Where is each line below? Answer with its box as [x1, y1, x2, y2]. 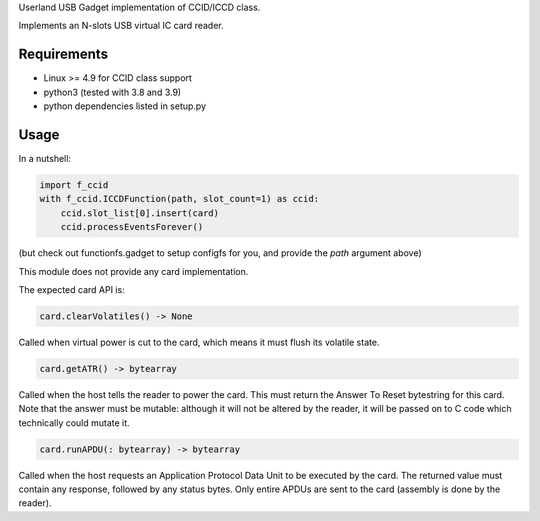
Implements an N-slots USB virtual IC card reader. [18, 20, 224, 32]
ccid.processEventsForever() [60, 221, 204, 233]
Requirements [18, 46, 109, 63]
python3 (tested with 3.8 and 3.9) [43, 86, 182, 98]
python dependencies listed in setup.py [43, 100, 207, 112]
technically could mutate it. [18, 416, 130, 429]
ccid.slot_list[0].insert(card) [60, 207, 220, 219]
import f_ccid [39, 179, 109, 190]
